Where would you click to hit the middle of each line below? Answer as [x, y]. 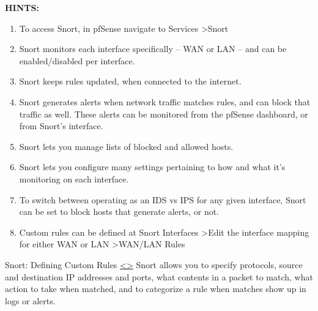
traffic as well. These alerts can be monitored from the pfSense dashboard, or [164, 114]
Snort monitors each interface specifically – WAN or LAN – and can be [153, 49]
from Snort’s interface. [61, 126]
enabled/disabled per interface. [77, 60]
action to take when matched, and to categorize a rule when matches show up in [156, 289]
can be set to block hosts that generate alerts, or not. [119, 212]
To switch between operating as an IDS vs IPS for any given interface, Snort [163, 199]
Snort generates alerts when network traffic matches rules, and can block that [165, 101]
